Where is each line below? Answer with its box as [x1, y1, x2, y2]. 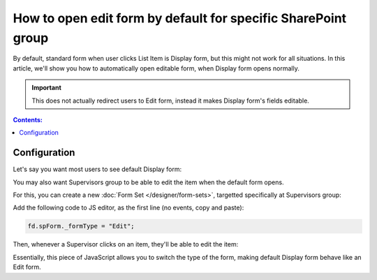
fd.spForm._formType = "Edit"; [27, 222, 135, 230]
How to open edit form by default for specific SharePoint [13, 10, 347, 26]
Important [31, 84, 62, 92]
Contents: [13, 115, 43, 124]
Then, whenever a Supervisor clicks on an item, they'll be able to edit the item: [13, 240, 239, 249]
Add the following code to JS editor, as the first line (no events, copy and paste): [13, 203, 244, 212]
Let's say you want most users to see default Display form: [13, 165, 182, 174]
